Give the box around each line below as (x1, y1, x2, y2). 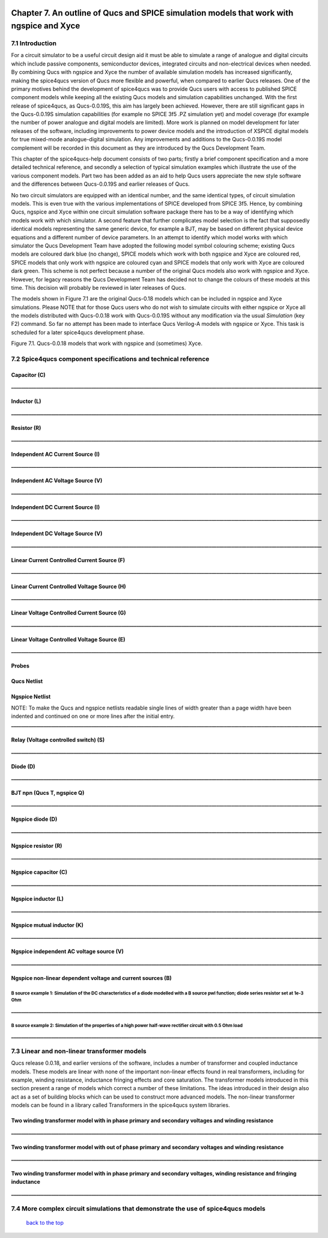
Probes (11, 662, 30, 670)
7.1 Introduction (11, 39, 57, 47)
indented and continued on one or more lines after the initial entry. (11, 712, 175, 720)
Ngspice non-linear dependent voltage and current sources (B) (11, 974, 172, 981)
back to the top (26, 1219, 64, 1226)
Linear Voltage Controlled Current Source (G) (11, 609, 126, 616)
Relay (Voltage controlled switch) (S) (11, 737, 105, 744)
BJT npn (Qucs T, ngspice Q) (11, 789, 85, 797)
